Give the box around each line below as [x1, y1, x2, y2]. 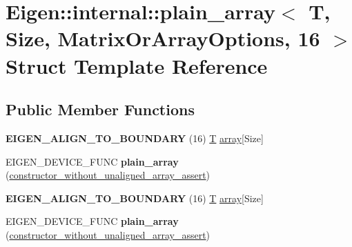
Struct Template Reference [6, 51, 268, 79]
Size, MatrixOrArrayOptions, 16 [6, 24, 320, 52]
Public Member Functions [6, 99, 195, 120]
